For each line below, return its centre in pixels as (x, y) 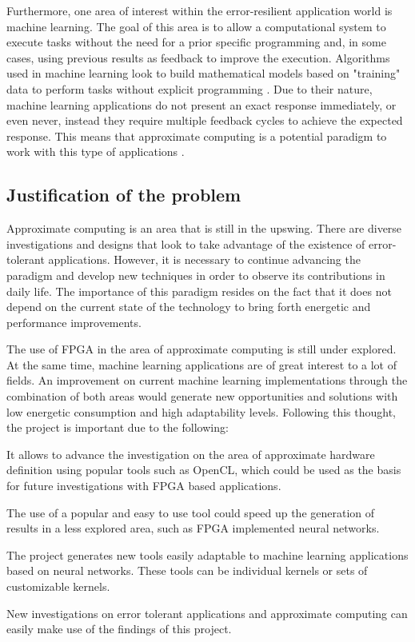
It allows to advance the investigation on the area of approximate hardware (191, 454)
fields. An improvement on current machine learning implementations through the (207, 380)
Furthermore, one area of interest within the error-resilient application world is (200, 10)
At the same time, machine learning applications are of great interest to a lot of (202, 364)
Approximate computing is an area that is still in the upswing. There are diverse (204, 228)
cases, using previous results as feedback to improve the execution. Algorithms (198, 57)
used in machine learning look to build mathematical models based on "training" (204, 73)
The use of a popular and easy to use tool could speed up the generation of (191, 512)
